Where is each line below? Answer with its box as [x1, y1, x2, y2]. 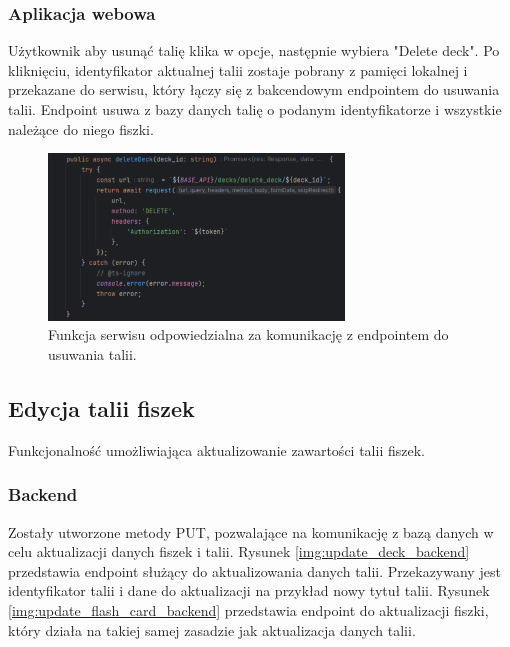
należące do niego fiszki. [8, 118, 154, 139]
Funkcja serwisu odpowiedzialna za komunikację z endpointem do [48, 324, 449, 345]
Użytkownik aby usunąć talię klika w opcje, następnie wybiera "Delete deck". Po [8, 40, 500, 61]
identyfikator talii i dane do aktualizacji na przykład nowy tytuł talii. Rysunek [8, 580, 490, 601]
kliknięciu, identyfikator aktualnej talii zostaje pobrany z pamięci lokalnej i [8, 59, 468, 80]
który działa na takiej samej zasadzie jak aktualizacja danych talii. [8, 619, 416, 640]
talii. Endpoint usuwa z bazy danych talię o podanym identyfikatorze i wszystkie [8, 99, 502, 119]
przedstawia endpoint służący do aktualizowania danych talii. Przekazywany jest [8, 560, 501, 581]
